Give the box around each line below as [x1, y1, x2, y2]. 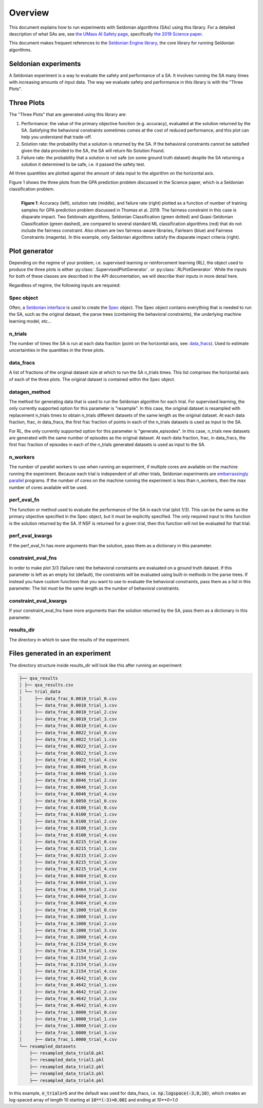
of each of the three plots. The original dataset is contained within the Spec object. [9, 376, 175, 382]
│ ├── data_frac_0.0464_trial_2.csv [19, 887, 117, 892]
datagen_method [9, 388, 51, 395]
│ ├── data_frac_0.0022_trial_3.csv [19, 750, 117, 756]
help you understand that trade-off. [21, 134, 92, 140]
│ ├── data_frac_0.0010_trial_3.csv [19, 716, 117, 722]
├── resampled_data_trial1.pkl [29, 1057, 104, 1063]
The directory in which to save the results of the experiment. [9, 636, 131, 643]
